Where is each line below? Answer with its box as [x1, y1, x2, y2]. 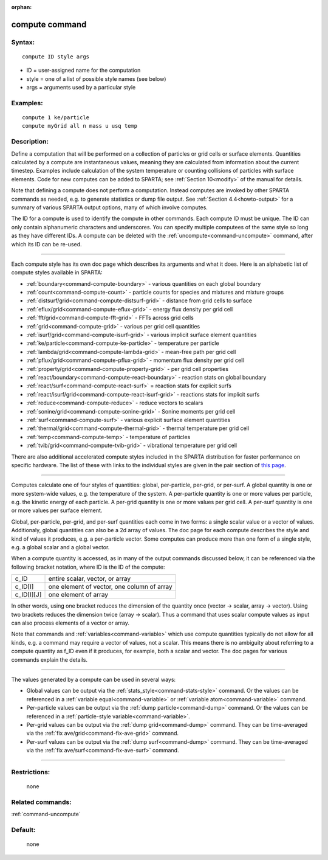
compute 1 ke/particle [22, 114, 90, 121]
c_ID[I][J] [15, 591, 42, 599]
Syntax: [11, 38, 35, 46]
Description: [11, 137, 49, 146]
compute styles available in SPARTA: [11, 269, 103, 276]
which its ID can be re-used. [11, 240, 82, 248]
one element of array [48, 591, 109, 599]
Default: [11, 825, 36, 834]
